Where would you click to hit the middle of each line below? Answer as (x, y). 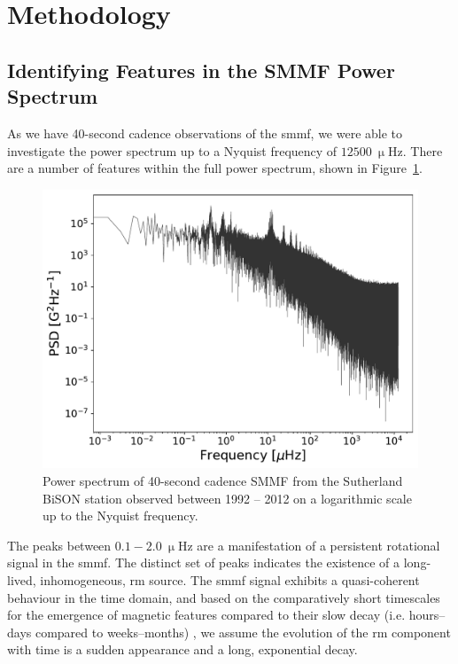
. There (423, 150)
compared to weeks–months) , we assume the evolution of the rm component (243, 632)
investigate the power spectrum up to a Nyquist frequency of (172, 150)
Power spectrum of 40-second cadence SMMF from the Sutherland (223, 481)
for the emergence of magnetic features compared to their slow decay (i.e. (206, 615)
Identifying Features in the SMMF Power (201, 70)
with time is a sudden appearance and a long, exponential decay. (182, 649)
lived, (22, 580)
